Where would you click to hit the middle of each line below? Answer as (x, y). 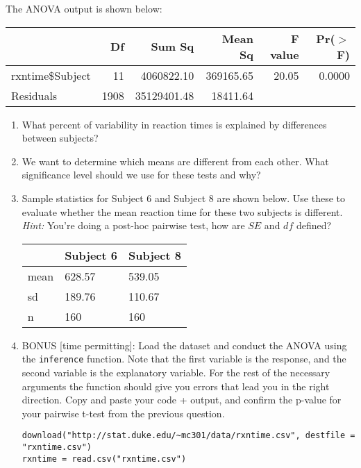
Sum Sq (173, 47)
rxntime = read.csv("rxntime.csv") (104, 459)
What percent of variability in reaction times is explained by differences (174, 124)
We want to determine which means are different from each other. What (175, 161)
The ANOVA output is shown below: (84, 8)
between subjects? (60, 138)
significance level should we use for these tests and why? (141, 175)
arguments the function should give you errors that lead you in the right (176, 386)
